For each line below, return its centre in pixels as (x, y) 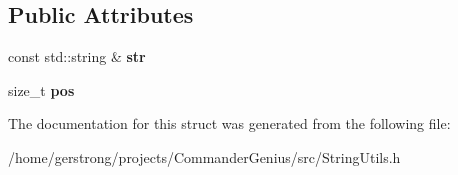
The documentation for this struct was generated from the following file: (229, 123)
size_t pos (41, 89)
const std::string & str (77, 56)
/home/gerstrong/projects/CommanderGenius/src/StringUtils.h (204, 156)
